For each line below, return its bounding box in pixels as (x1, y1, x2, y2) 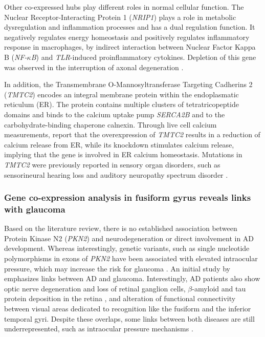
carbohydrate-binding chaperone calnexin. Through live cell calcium (4, 119, 217, 130)
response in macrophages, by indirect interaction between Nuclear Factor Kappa (4, 41, 256, 52)
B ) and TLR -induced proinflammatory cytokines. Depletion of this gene (31, 51, 256, 62)
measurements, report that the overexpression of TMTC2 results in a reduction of (4, 129, 260, 140)
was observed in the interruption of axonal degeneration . (4, 61, 184, 72)
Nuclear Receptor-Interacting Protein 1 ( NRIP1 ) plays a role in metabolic (4, 11, 236, 22)
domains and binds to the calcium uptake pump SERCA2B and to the (4, 109, 225, 119)
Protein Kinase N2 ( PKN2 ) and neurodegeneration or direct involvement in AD (4, 233, 254, 243)
